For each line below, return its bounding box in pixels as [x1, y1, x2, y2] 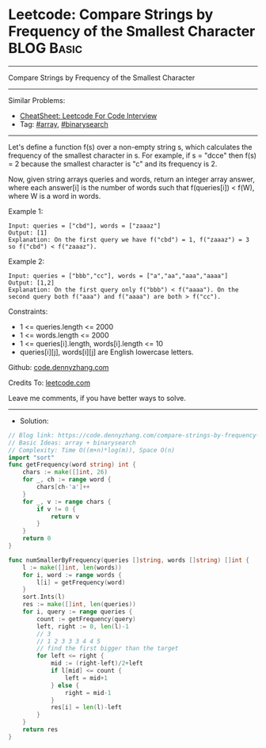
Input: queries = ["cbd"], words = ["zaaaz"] [8, 222, 161, 230]
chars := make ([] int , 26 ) [22, 468, 108, 476]
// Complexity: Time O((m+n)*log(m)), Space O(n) [8, 446, 176, 454]
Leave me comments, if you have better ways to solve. [8, 393, 186, 403]
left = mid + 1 [64, 674, 108, 682]
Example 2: [8, 256, 45, 266]
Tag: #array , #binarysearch [19, 119, 108, 128]
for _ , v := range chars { [22, 498, 112, 506]
